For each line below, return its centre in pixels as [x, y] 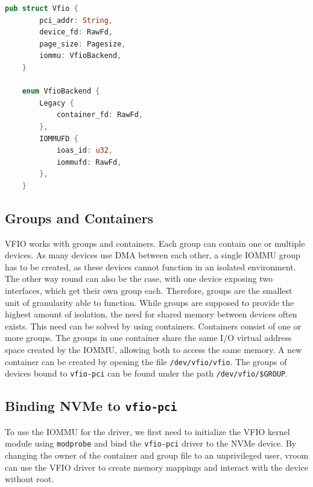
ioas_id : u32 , [85, 151]
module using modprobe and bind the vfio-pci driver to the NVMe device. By [151, 443]
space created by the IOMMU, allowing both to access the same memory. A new [153, 350]
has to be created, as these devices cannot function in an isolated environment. [150, 266]
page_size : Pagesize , [83, 44]
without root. [30, 479]
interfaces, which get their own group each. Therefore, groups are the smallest [149, 291]
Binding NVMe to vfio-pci [91, 406]
